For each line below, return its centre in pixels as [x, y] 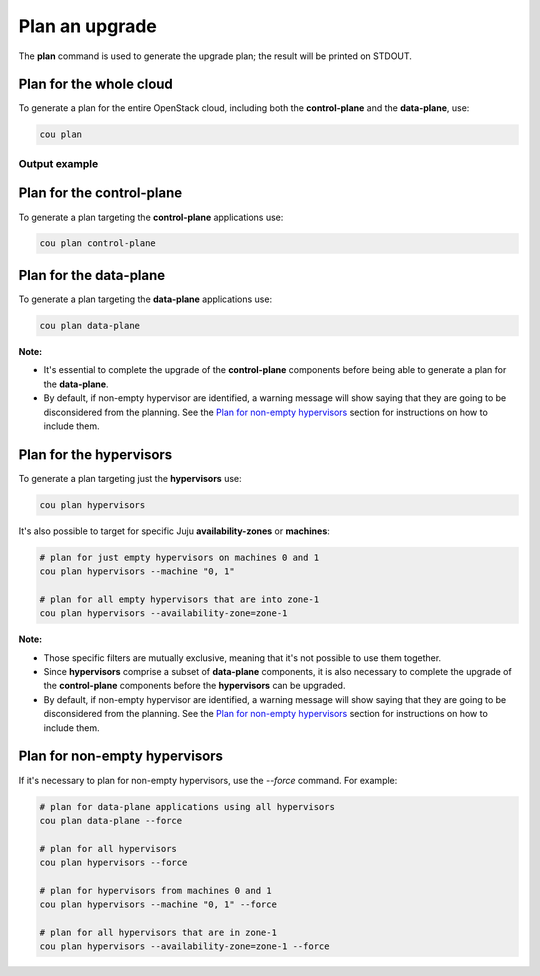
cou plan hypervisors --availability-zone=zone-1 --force [184, 946]
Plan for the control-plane [100, 193]
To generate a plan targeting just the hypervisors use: [130, 478]
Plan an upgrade [87, 26]
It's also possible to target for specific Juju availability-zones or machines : [174, 531]
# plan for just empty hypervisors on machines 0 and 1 [179, 557]
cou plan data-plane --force [111, 820]
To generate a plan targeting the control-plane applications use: [151, 217]
